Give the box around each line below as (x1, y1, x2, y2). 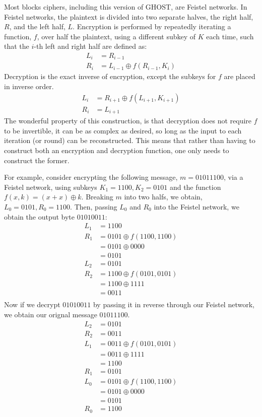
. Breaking (81, 191, 113, 202)
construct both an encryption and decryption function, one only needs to (4, 145, 229, 155)
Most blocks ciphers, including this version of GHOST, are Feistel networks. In (4, 2, 247, 12)
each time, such (206, 31, 254, 41)
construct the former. (4, 155, 70, 165)
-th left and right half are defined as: (34, 41, 147, 51)
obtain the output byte (4, 211, 75, 222)
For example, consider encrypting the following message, (4, 172, 178, 182)
